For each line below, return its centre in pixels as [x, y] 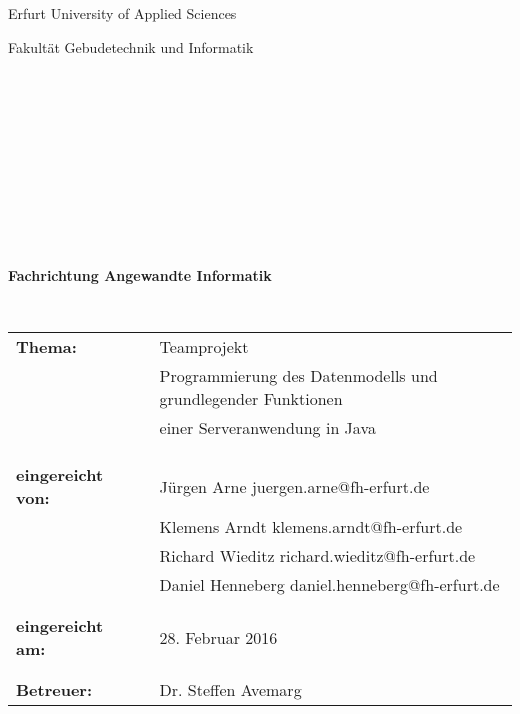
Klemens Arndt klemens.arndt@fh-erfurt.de [311, 526]
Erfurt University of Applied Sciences [122, 13]
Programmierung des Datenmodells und [298, 375]
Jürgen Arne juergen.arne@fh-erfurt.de [294, 486]
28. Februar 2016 [218, 637]
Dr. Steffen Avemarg [230, 689]
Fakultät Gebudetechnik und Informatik [131, 46]
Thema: [46, 346]
